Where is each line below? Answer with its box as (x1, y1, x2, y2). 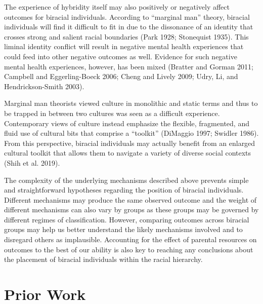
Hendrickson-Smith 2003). (4, 81, 84, 91)
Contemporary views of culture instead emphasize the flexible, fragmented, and (4, 118, 249, 128)
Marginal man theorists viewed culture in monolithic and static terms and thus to (4, 98, 258, 108)
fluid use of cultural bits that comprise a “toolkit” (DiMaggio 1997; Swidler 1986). (4, 128, 259, 138)
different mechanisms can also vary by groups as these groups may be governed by (4, 204, 259, 215)
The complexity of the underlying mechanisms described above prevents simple (4, 174, 249, 185)
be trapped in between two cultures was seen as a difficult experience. (4, 107, 220, 118)
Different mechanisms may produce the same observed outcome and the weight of (4, 194, 257, 205)
